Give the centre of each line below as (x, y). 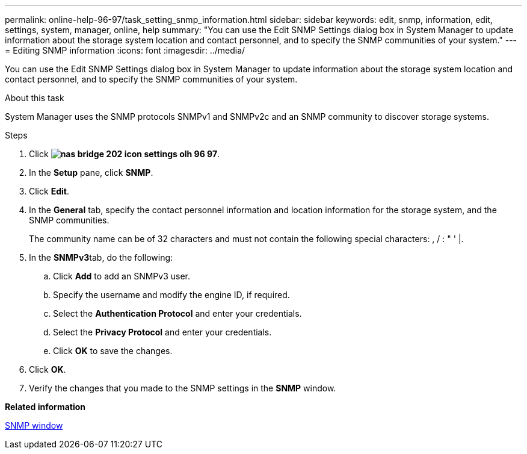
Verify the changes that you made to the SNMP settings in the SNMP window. (183, 388)
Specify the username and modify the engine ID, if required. (171, 295)
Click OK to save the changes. (113, 351)
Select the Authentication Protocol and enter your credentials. (177, 313)
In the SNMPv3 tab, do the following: (101, 257)
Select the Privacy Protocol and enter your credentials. (162, 332)
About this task (35, 98)
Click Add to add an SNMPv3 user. (122, 276)
